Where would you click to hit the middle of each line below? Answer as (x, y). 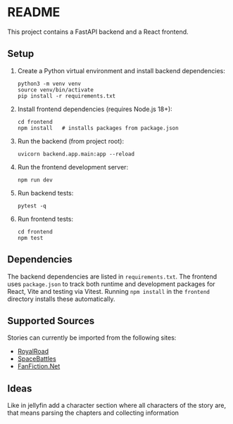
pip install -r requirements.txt (67, 96)
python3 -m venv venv (49, 84)
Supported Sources (51, 321)
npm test (30, 238)
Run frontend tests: (45, 219)
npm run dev (35, 180)
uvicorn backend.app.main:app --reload (76, 154)
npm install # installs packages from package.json (98, 128)
